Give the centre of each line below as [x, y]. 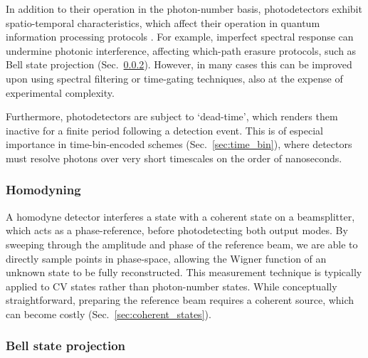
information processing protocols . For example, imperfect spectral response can [180, 37]
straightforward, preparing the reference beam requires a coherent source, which [180, 300]
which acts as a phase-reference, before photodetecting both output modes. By [177, 230]
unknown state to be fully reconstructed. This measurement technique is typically [184, 272]
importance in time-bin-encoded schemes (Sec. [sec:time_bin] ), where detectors [179, 144]
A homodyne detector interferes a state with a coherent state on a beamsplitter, [180, 216]
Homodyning [43, 190]
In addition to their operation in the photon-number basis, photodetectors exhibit [184, 9]
